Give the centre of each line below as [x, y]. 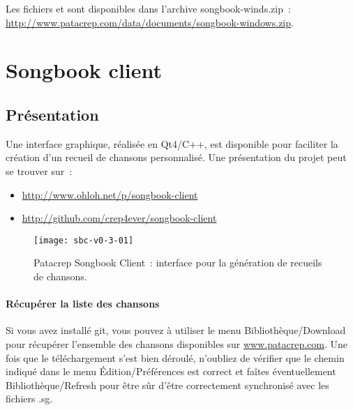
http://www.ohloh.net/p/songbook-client [110, 194]
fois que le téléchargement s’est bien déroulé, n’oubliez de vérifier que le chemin [175, 357]
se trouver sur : [39, 170]
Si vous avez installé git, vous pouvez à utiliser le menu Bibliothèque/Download [176, 330]
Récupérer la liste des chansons [83, 304]
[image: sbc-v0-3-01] [84, 240]
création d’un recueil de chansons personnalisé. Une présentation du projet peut [176, 157]
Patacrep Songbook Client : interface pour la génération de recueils [178, 263]
